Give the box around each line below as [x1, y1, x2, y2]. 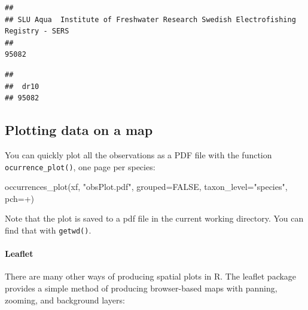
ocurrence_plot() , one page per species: [5, 160, 155, 173]
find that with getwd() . [5, 223, 92, 236]
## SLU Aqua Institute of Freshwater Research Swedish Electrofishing [5, 15, 296, 24]
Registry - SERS [5, 27, 69, 36]
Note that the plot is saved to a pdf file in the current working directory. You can [5, 212, 304, 225]
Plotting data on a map [5, 121, 153, 139]
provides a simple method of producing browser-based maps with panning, [5, 282, 277, 294]
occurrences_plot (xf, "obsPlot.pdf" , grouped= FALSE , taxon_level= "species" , [5, 180, 288, 193]
